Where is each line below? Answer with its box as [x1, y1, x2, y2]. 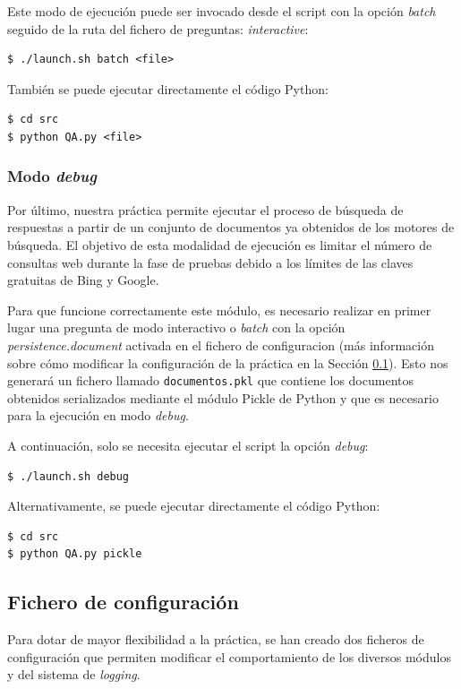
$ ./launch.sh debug [7, 469, 130, 483]
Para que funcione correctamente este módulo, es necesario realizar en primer [7, 300, 431, 319]
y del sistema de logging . [7, 665, 141, 684]
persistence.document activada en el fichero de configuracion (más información [7, 335, 434, 354]
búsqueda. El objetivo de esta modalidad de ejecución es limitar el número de [7, 235, 432, 254]
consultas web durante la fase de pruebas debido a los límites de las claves [7, 253, 414, 271]
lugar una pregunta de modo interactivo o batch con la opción [7, 318, 346, 337]
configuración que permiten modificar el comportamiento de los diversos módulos [7, 647, 451, 666]
